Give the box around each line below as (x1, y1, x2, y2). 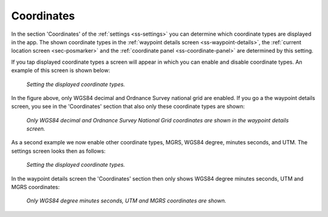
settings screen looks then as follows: (11, 147, 106, 155)
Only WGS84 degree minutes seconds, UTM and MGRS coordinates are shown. (26, 197, 227, 204)
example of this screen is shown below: (11, 67, 111, 74)
